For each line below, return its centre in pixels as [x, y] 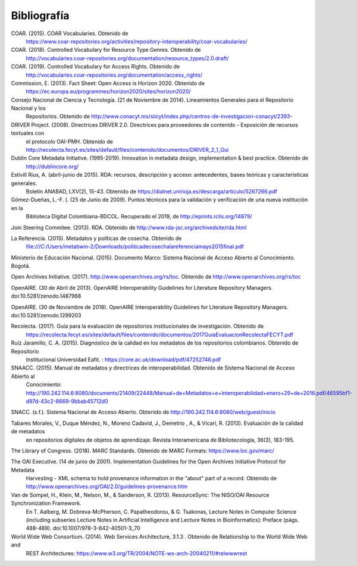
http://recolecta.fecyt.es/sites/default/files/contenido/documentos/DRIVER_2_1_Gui [127, 150]
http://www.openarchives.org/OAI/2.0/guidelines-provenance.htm [107, 487]
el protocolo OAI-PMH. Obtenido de [69, 141]
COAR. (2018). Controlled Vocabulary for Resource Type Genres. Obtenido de [106, 50]
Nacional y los [28, 108]
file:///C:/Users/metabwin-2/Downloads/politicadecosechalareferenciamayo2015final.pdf [135, 246]
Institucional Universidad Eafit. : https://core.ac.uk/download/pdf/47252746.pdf [123, 359]
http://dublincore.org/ [52, 166]
